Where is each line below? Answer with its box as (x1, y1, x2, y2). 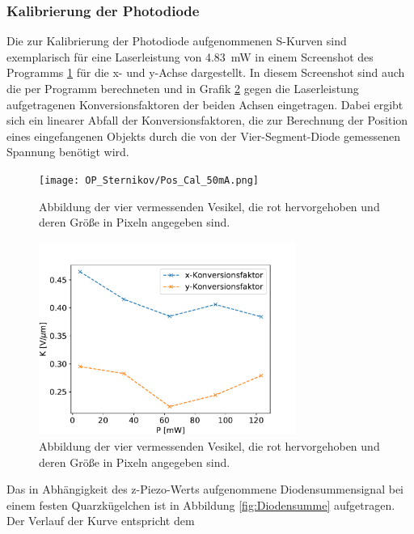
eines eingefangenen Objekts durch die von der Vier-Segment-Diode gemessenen (6, 127, 401, 144)
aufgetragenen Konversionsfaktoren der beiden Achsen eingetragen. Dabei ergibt (6, 95, 403, 112)
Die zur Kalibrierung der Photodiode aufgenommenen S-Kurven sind (6, 32, 347, 49)
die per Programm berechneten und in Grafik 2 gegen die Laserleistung (6, 80, 359, 96)
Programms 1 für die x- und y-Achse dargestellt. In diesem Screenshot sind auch (6, 64, 405, 81)
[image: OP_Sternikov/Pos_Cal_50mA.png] (39, 174, 260, 186)
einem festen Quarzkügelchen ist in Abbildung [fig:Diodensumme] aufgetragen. (6, 496, 395, 513)
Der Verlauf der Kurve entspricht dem (6, 512, 195, 529)
